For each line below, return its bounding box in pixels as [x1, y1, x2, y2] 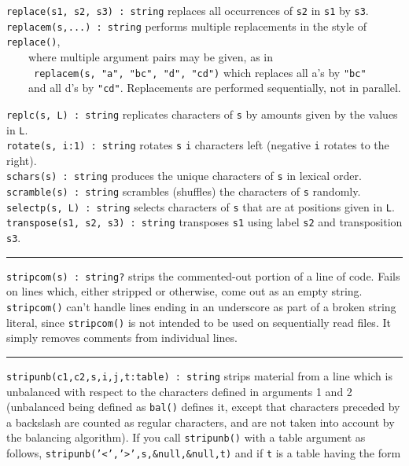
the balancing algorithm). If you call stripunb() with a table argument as [6, 429, 366, 446]
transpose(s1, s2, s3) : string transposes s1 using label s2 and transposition [6, 214, 403, 230]
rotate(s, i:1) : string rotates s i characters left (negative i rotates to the [6, 137, 389, 153]
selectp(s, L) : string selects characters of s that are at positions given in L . [6, 198, 395, 215]
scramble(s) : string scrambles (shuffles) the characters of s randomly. [6, 183, 361, 200]
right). [6, 152, 37, 168]
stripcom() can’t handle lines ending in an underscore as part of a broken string [6, 298, 396, 314]
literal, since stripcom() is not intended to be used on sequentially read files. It [6, 314, 391, 330]
